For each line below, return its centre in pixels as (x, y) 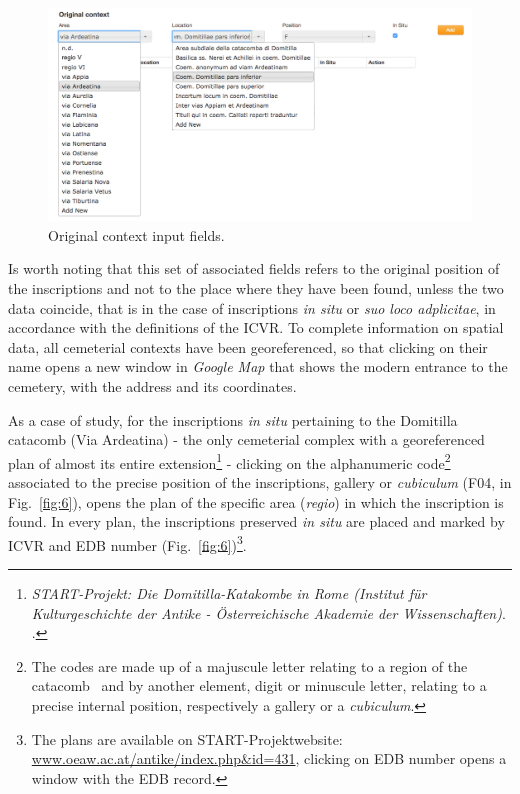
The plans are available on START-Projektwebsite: (187, 738)
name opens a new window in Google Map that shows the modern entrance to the (258, 366)
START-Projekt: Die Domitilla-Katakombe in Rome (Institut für (229, 593)
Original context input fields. (136, 234)
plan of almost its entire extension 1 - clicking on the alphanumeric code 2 (229, 461)
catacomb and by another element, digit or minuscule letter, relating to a (259, 685)
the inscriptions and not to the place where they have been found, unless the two (256, 288)
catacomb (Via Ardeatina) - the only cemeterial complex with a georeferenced (246, 439)
